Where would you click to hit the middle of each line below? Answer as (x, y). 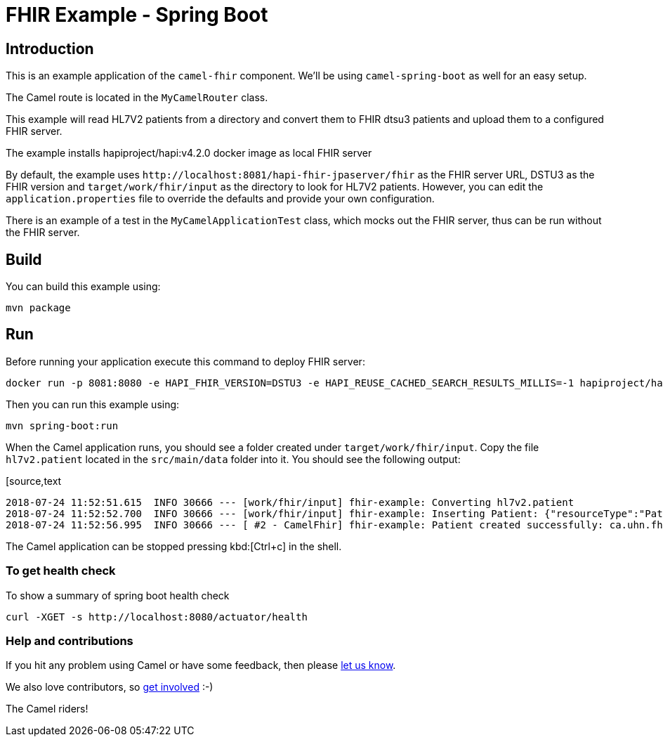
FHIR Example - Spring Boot (137, 15)
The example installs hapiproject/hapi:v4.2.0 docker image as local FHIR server (189, 153)
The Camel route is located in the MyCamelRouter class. (137, 98)
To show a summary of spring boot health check (118, 595)
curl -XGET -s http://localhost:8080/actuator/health (157, 617)
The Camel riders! (47, 709)
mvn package (38, 308)
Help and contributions (70, 640)
